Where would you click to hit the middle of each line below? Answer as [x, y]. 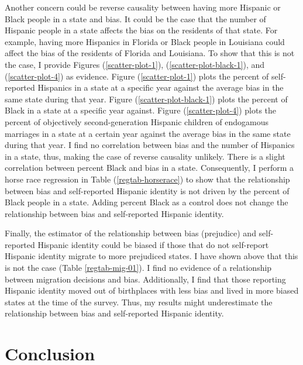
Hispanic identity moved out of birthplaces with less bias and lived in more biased [152, 290]
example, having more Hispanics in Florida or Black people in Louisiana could [145, 41]
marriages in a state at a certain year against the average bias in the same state [148, 133]
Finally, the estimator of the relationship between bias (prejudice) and [130, 233]
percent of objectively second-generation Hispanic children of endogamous [137, 121]
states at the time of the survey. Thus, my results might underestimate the [139, 302]
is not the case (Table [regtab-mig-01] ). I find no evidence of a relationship [138, 268]
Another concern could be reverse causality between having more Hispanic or [143, 7]
